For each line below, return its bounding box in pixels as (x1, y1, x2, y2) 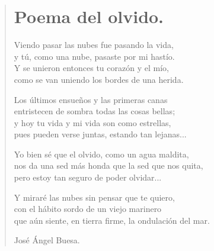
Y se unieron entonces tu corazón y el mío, (14, 62, 169, 74)
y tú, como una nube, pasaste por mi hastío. (14, 50, 175, 62)
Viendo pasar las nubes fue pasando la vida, (14, 38, 174, 51)
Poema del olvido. (14, 4, 164, 28)
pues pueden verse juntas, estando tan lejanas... (14, 128, 187, 140)
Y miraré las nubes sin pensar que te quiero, (14, 191, 175, 203)
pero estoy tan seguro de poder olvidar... (14, 171, 162, 184)
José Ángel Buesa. (14, 234, 80, 246)
